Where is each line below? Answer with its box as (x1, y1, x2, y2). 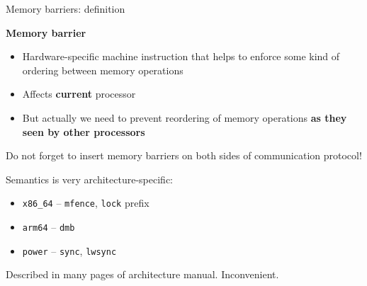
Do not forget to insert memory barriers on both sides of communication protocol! (6, 148, 362, 163)
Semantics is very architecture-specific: (6, 171, 173, 186)
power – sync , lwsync (22, 243, 117, 258)
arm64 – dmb (22, 219, 75, 234)
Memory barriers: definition (6, 1, 125, 16)
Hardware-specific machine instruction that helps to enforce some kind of (22, 49, 340, 64)
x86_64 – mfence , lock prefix (22, 195, 149, 210)
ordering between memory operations (22, 62, 183, 77)
